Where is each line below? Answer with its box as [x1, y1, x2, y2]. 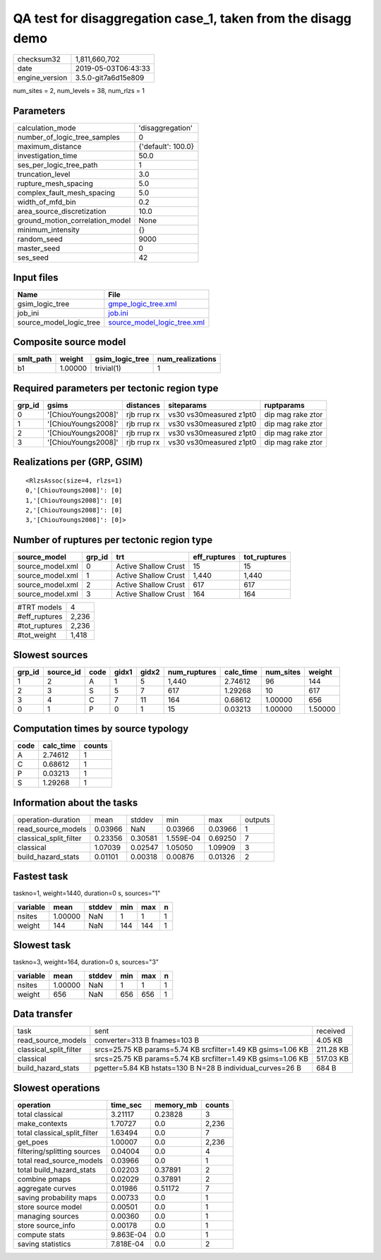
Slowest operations [13, 1082, 100, 1094]
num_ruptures [167, 667, 217, 677]
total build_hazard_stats [17, 1165, 97, 1175]
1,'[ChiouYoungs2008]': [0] [25, 496, 123, 504]
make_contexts [17, 1118, 68, 1128]
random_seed [17, 234, 63, 244]
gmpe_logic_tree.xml [108, 298, 177, 308]
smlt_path [17, 354, 52, 364]
